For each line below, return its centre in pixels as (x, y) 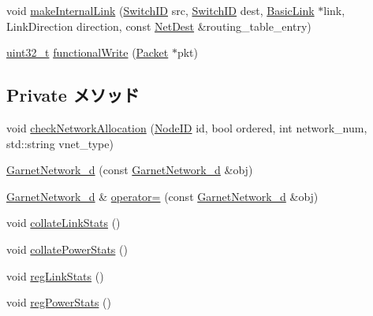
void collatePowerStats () (67, 249)
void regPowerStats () (59, 302)
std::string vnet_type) (60, 143)
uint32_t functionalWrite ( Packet (88, 52)
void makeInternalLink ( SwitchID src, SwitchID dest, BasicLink (160, 10)
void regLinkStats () (55, 275)
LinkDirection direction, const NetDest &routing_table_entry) (159, 26)
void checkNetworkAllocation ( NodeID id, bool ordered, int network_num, (187, 127)
